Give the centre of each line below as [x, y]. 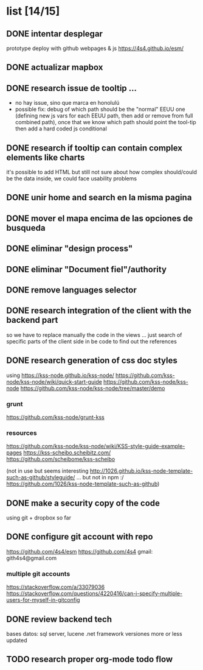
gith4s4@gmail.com [32, 558]
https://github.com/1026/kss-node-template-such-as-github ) [83, 484]
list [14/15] [33, 11]
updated [17, 640]
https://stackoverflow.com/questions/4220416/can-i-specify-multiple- [95, 594]
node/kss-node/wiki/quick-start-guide [54, 381]
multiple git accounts [38, 574]
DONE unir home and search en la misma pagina [99, 198]
